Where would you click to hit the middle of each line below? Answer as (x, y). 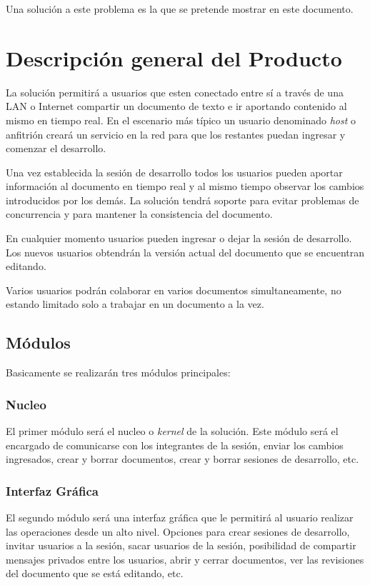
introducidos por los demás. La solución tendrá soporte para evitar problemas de (182, 200)
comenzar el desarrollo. (56, 148)
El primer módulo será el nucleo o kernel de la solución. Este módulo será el (172, 431)
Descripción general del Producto (174, 57)
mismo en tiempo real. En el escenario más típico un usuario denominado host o (181, 120)
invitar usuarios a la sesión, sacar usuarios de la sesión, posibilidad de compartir (181, 545)
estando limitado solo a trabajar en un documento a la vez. (135, 304)
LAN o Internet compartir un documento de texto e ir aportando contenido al (176, 106)
